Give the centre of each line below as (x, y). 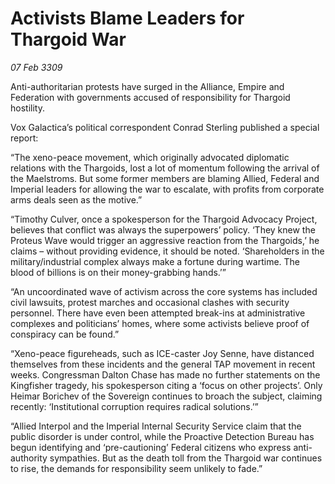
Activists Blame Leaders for (127, 18)
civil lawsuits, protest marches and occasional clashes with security (150, 302)
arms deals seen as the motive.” (76, 199)
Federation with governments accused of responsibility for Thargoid (150, 97)
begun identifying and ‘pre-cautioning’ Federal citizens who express (151, 447)
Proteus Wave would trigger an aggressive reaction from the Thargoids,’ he (165, 240)
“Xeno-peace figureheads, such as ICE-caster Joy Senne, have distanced (162, 353)
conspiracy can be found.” (65, 334)
